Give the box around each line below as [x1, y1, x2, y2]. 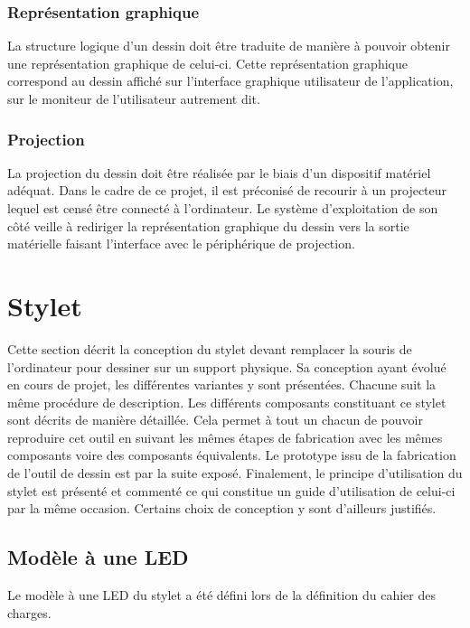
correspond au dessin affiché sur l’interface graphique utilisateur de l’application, [7, 71, 454, 90]
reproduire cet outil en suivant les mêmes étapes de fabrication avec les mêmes [7, 427, 443, 446]
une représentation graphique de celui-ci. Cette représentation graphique [7, 53, 408, 72]
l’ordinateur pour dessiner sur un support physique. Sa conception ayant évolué [7, 357, 446, 376]
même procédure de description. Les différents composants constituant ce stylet [7, 392, 446, 411]
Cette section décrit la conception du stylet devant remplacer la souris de [7, 339, 412, 358]
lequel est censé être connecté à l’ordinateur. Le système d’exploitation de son [7, 199, 438, 217]
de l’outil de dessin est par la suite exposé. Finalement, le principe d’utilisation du [7, 464, 463, 483]
